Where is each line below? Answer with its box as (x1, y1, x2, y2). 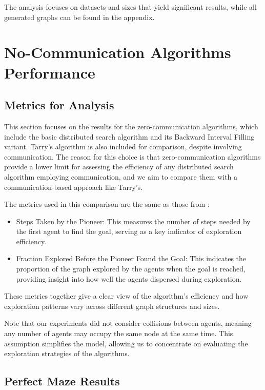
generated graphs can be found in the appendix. (4, 11, 155, 22)
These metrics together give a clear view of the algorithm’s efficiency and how (4, 290, 249, 301)
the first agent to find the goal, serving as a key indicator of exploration (16, 226, 242, 237)
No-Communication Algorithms (4, 42, 231, 63)
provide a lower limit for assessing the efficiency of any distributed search (4, 161, 234, 172)
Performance (4, 62, 95, 83)
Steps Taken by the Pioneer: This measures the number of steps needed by (16, 216, 251, 226)
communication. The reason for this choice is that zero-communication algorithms (4, 151, 261, 162)
